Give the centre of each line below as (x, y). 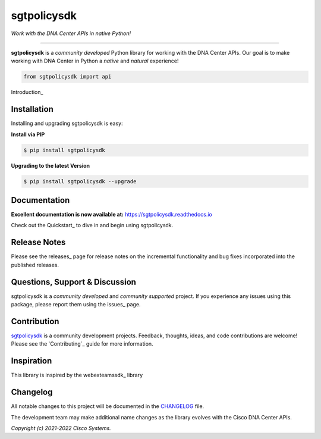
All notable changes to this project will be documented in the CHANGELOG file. (108, 406)
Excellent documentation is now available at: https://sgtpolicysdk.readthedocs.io (111, 215)
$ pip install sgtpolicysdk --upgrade (80, 181)
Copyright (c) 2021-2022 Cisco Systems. (61, 428)
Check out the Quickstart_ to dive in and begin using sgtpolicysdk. (92, 225)
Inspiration (32, 361)
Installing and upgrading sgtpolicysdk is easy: (67, 123)
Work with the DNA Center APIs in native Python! (71, 33)
